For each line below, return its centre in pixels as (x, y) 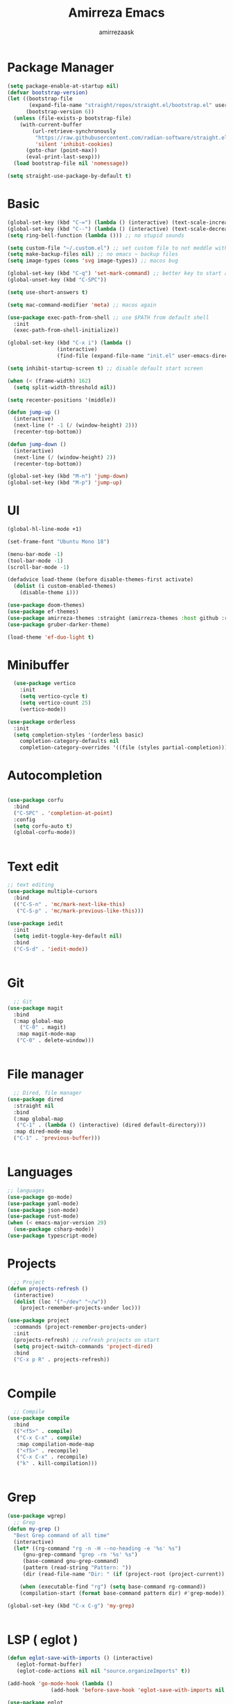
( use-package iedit (35, 923)
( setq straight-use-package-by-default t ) (69, 176)
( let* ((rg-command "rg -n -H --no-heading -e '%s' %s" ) (97, 1548)
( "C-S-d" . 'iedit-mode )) (51, 949)
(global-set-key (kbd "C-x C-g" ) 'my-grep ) (71, 1606)
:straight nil (34, 1106)
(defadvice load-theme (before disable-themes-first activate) (101, 580)
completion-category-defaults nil (69, 742)
